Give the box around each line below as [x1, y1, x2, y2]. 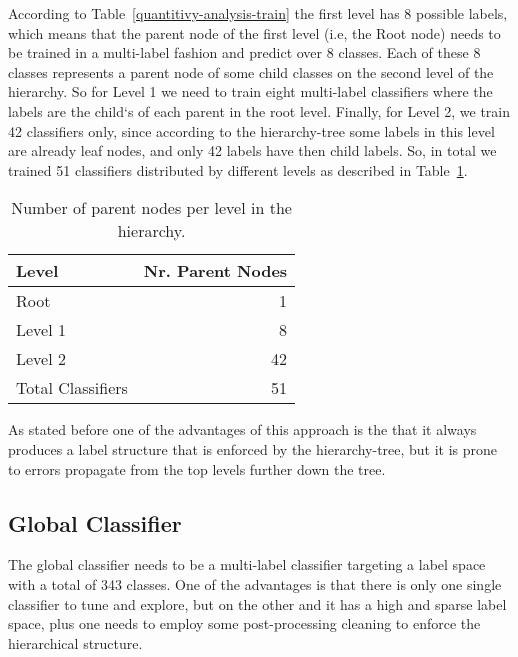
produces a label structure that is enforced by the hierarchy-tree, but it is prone [8, 438, 498, 459]
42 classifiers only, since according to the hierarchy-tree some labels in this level [8, 120, 495, 141]
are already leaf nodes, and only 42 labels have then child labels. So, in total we [8, 140, 497, 161]
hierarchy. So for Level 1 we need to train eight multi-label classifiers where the [8, 81, 493, 102]
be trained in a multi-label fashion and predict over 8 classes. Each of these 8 [8, 42, 481, 63]
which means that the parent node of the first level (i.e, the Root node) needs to [8, 22, 501, 43]
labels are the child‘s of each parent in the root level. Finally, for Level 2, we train [8, 100, 511, 121]
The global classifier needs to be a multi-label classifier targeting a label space [8, 554, 486, 575]
